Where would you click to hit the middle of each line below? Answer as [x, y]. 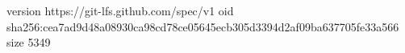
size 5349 [29, 42]
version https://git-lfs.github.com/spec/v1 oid [120, 10]
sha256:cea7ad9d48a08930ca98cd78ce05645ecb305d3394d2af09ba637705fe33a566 [203, 26]
